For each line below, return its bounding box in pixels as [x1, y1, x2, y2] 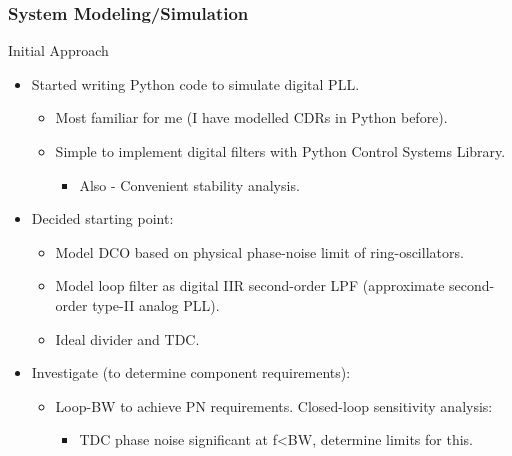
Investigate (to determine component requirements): [31, 362, 351, 383]
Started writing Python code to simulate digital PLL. [31, 73, 360, 94]
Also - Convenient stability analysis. [79, 174, 300, 195]
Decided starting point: [31, 208, 174, 229]
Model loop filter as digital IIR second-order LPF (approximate [55, 275, 445, 296]
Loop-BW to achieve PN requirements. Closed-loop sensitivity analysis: [55, 395, 493, 416]
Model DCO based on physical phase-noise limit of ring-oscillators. [55, 241, 464, 262]
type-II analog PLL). [92, 294, 220, 315]
